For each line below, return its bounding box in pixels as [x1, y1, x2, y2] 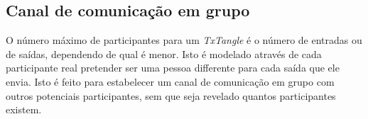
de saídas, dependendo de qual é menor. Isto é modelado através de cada [6, 46, 322, 61]
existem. [6, 102, 42, 117]
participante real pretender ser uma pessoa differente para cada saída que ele [6, 60, 340, 75]
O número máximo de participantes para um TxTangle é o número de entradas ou [6, 33, 362, 47]
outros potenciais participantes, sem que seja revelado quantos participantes [6, 88, 336, 103]
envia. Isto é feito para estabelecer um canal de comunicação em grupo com [6, 74, 335, 89]
